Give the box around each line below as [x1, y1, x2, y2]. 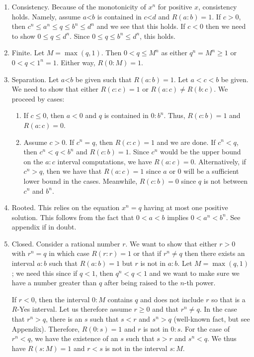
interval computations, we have [57, 156, 152, 166]
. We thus [207, 333, 237, 344]
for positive [158, 1, 192, 11]
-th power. [184, 277, 216, 288]
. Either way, [56, 57, 95, 67]
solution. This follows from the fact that [11, 212, 134, 222]
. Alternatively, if [194, 156, 246, 166]
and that [152, 304, 179, 314]
